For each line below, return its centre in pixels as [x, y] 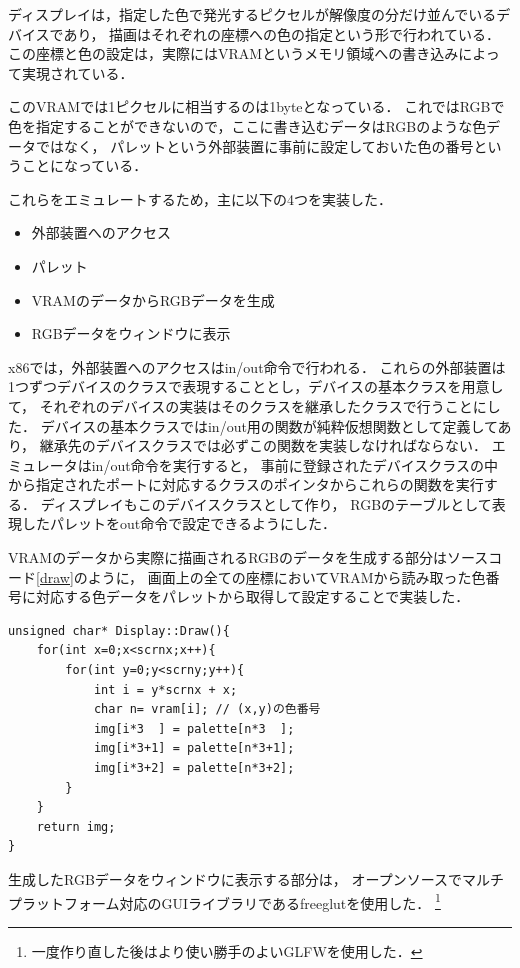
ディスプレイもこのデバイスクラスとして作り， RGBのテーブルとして [266, 503]
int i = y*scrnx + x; [165, 689]
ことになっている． [84, 165]
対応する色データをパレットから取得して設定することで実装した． [252, 596]
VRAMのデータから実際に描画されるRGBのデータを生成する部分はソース [248, 557]
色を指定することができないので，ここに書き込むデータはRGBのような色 [247, 125]
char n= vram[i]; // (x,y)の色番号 [207, 709]
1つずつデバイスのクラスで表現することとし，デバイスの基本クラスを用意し [256, 386]
